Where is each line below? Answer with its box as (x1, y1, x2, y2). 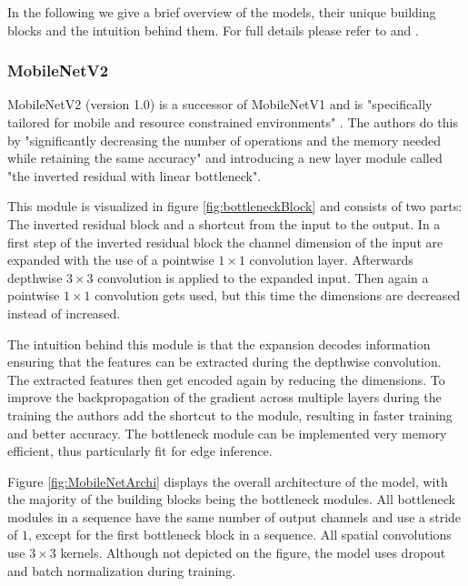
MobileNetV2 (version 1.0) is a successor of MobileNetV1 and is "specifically (7, 95, 433, 114)
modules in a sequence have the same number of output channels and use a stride (7, 507, 462, 526)
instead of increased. (7, 303, 121, 322)
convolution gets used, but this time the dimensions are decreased (95, 286, 461, 305)
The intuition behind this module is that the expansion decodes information (7, 334, 431, 353)
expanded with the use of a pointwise (7, 250, 214, 269)
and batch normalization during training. (7, 561, 236, 580)
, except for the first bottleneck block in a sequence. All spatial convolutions (27, 525, 452, 544)
